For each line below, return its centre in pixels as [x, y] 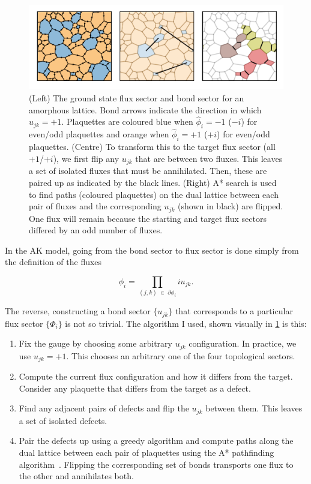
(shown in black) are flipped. [231, 206]
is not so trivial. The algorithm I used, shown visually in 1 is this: [186, 323]
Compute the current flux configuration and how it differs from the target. [156, 376]
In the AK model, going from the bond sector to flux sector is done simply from [152, 250]
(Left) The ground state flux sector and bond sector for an [137, 98]
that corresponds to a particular [234, 311]
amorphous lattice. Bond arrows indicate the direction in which [145, 109]
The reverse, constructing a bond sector [78, 311]
